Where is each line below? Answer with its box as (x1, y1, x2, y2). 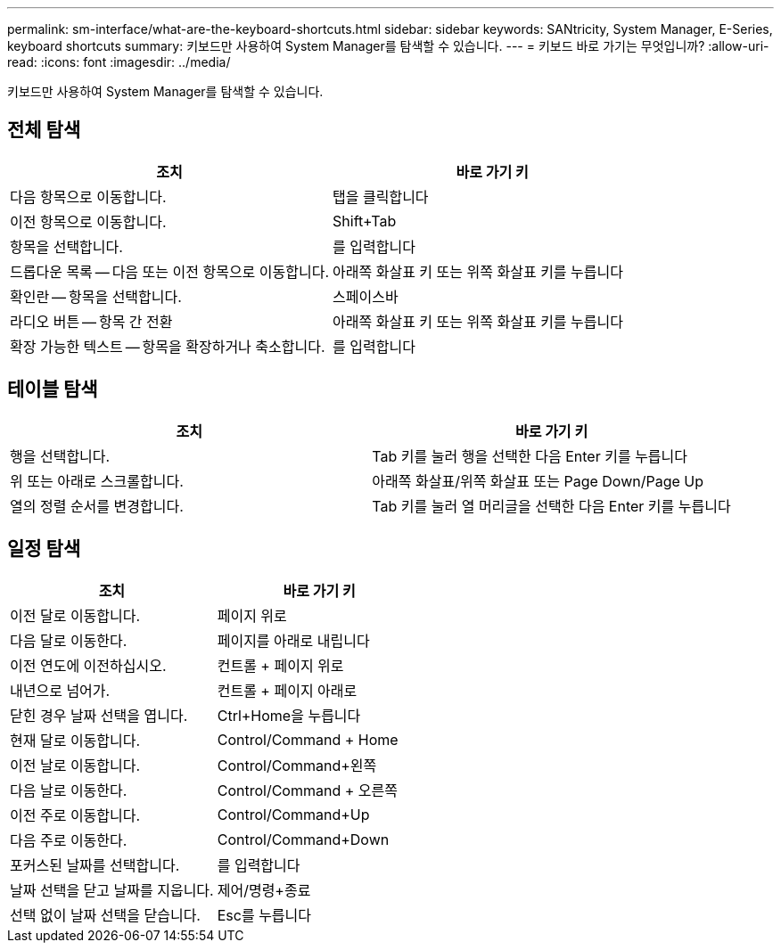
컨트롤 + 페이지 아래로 (217, 681, 358, 700)
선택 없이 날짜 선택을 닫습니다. (10, 905, 201, 924)
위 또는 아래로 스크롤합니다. (10, 471, 184, 490)
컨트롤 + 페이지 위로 (217, 656, 344, 675)
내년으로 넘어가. (10, 681, 111, 700)
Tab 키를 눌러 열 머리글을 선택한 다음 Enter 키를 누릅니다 (372, 496, 731, 515)
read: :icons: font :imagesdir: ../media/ (7, 54, 231, 70)
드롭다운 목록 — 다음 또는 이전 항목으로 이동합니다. (10, 262, 330, 281)
